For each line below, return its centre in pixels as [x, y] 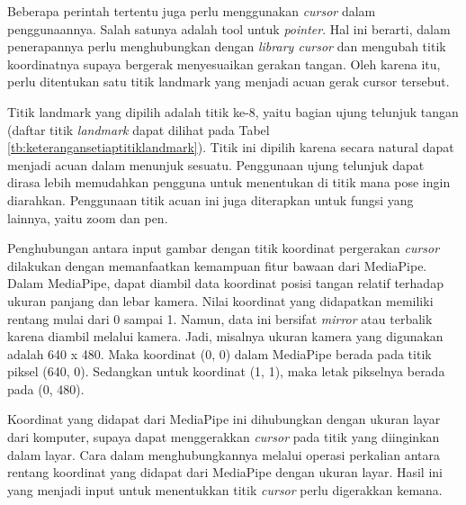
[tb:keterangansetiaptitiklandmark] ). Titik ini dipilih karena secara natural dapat [231, 147]
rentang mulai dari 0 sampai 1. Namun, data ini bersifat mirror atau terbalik [220, 318]
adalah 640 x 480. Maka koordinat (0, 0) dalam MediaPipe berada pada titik [220, 353]
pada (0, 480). [46, 388]
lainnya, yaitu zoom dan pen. [88, 217]
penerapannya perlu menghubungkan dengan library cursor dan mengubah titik [227, 46]
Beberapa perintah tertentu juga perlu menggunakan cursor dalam [192, 11]
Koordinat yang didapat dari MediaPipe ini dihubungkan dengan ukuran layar [224, 419]
